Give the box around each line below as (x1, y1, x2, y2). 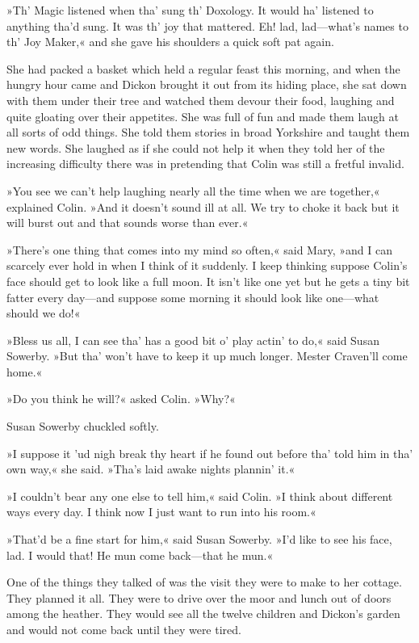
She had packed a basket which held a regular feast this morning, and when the (6, 60, 400, 77)
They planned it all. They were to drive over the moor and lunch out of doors (6, 589, 392, 606)
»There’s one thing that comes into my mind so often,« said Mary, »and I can (6, 241, 392, 258)
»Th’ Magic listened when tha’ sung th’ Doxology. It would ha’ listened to (6, 2, 374, 18)
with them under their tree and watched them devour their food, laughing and (6, 91, 395, 108)
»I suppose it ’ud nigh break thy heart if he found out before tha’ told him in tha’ (6, 444, 413, 461)
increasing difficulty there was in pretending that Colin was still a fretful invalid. (6, 155, 404, 172)
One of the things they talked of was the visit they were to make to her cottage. (6, 574, 402, 590)
